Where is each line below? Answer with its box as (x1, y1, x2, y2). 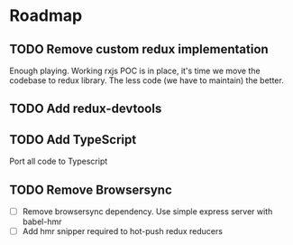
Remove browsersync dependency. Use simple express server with (22, 206, 273, 217)
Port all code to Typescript (9, 155, 108, 167)
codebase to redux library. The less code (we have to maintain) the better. (9, 75, 284, 86)
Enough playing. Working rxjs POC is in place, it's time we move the (9, 65, 261, 76)
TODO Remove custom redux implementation (9, 42, 269, 57)
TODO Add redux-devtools (9, 101, 162, 117)
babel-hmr (22, 216, 62, 227)
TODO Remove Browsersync (9, 182, 173, 197)
